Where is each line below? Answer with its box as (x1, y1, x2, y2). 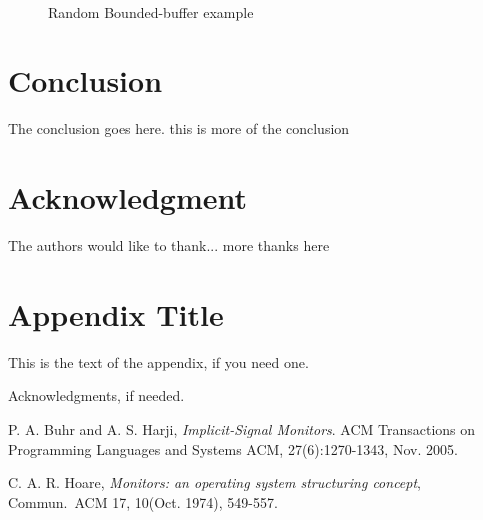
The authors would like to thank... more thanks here (8, 235, 330, 256)
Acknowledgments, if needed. (8, 385, 185, 406)
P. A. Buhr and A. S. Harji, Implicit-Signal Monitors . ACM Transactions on (8, 418, 476, 439)
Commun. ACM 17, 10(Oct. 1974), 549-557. (8, 491, 278, 512)
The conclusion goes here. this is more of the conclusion (8, 118, 350, 139)
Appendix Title (8, 293, 224, 334)
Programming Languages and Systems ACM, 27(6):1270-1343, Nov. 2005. (8, 438, 458, 459)
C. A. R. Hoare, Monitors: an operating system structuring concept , (8, 472, 422, 493)
